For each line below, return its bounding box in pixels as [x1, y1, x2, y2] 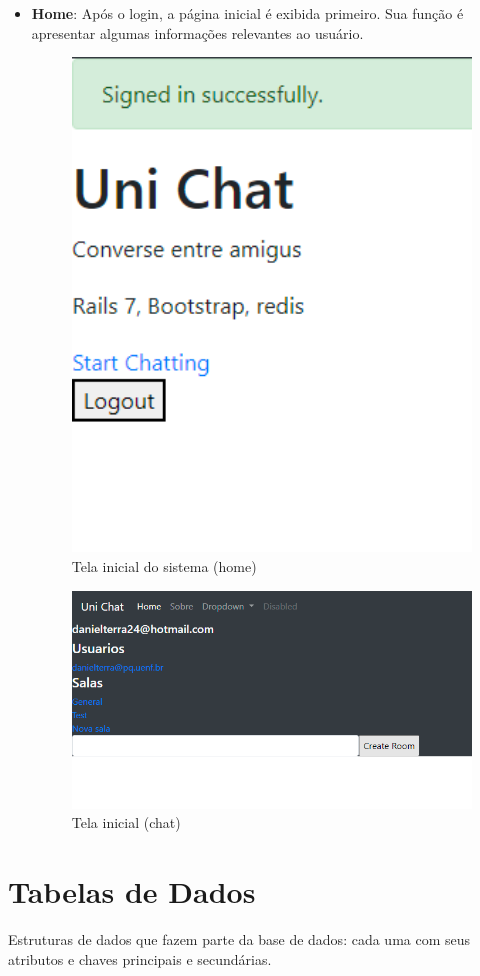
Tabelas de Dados [8, 871, 256, 912]
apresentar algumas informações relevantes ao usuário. [31, 22, 364, 43]
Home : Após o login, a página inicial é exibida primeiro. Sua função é [31, 3, 464, 23]
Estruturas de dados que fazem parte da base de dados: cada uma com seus [8, 929, 471, 949]
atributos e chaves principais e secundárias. [8, 948, 272, 969]
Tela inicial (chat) [71, 812, 181, 833]
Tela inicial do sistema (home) [71, 556, 257, 577]
